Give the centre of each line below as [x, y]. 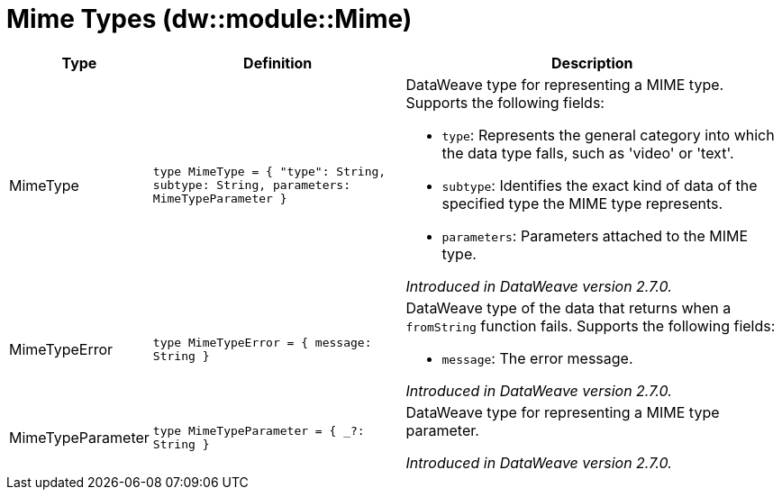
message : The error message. [537, 358]
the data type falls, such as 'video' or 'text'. [588, 153]
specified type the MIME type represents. [582, 203]
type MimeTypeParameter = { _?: [259, 430]
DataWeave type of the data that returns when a [568, 307]
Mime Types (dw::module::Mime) [209, 19]
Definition [278, 63]
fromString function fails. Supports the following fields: [591, 325]
